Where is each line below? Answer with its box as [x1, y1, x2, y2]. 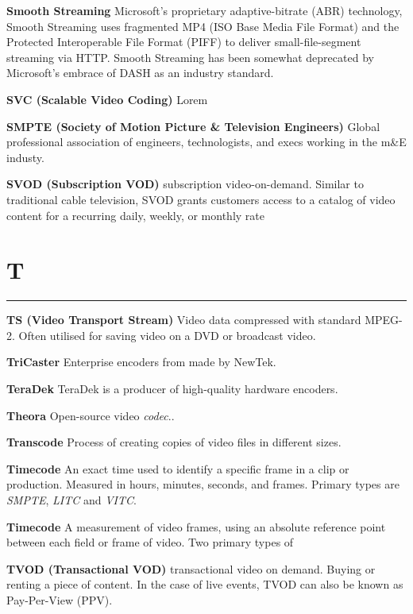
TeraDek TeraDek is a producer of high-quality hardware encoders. [6, 380, 338, 397]
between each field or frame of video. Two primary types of [6, 534, 294, 550]
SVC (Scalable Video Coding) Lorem [6, 91, 208, 107]
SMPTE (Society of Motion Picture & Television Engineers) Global [6, 118, 380, 134]
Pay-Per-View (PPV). [6, 591, 113, 608]
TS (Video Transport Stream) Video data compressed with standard [6, 311, 361, 328]
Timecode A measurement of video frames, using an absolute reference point [6, 518, 386, 535]
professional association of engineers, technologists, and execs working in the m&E [6, 133, 407, 150]
